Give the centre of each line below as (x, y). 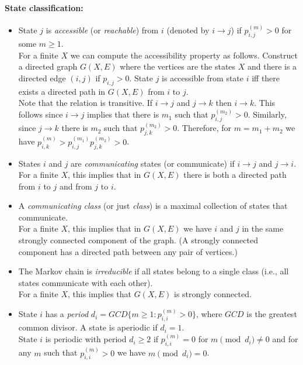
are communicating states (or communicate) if (153, 163)
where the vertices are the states (178, 66)
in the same (263, 228)
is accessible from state (203, 78)
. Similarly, (267, 114)
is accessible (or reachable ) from (102, 30)
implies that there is (123, 114)
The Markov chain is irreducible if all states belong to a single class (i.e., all (154, 271)
